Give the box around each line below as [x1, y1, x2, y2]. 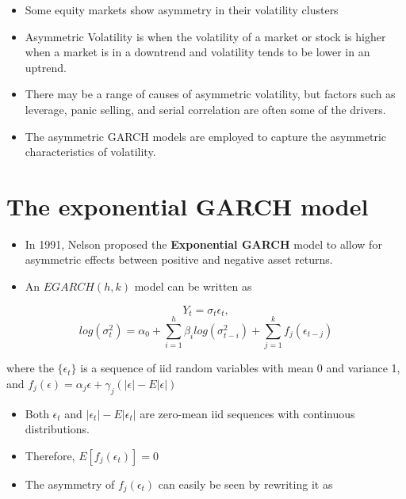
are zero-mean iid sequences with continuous [140, 405, 355, 421]
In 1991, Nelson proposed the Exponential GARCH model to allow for [25, 235, 382, 252]
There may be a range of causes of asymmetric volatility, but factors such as [25, 86, 396, 102]
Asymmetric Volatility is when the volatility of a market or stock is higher [25, 28, 386, 44]
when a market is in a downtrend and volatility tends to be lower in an [25, 44, 370, 60]
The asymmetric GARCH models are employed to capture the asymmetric [25, 128, 387, 144]
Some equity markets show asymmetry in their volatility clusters [25, 2, 339, 17]
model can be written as [134, 278, 252, 295]
